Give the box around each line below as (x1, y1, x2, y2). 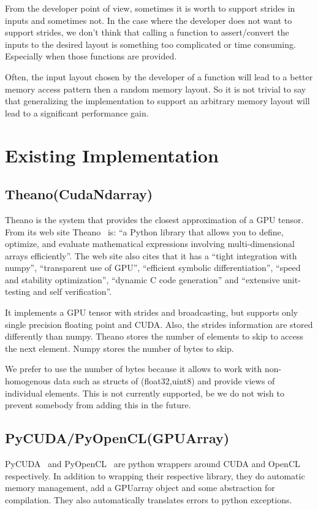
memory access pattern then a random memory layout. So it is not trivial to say (5, 82, 306, 95)
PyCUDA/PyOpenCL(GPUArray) (5, 428, 230, 447)
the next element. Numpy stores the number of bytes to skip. (5, 341, 234, 354)
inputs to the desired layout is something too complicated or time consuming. (5, 37, 296, 50)
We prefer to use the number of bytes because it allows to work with (5, 362, 262, 375)
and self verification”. (32, 285, 112, 298)
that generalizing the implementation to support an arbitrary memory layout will (5, 94, 310, 107)
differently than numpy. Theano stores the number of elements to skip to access (5, 330, 304, 343)
